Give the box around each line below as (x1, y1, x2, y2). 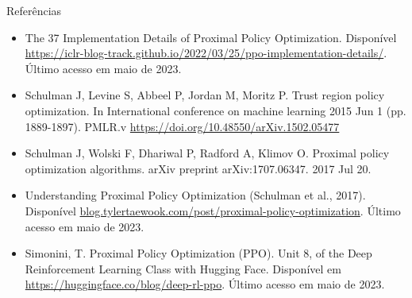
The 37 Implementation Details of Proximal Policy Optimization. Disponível (25, 29, 397, 45)
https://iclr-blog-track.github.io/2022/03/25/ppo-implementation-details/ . (25, 45, 387, 61)
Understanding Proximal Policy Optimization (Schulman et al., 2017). (25, 187, 366, 203)
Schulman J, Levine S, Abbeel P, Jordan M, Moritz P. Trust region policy (25, 87, 385, 103)
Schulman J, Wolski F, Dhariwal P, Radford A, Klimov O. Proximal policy (25, 145, 390, 161)
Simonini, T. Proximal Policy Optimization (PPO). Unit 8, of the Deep (25, 245, 372, 261)
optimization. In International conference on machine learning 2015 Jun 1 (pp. (25, 102, 406, 118)
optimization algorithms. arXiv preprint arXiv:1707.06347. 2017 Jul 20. (25, 160, 372, 176)
